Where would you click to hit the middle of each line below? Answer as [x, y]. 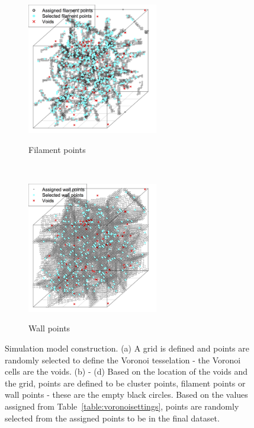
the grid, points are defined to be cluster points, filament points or [125, 383]
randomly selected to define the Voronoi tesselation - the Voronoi [123, 360]
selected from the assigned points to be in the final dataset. [112, 418]
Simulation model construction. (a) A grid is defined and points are [127, 348]
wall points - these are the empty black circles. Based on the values [126, 395]
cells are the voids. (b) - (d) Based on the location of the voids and [126, 371]
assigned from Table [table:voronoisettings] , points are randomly [122, 406]
